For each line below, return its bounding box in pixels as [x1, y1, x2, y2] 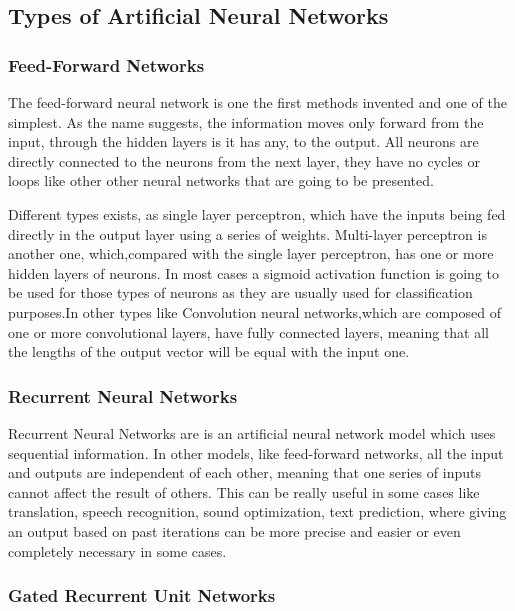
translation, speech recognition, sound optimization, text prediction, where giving [8, 501, 507, 522]
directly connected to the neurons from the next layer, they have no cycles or [8, 150, 481, 171]
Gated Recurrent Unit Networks [8, 583, 276, 608]
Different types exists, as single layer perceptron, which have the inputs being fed [8, 203, 506, 224]
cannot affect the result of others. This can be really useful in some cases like [8, 481, 480, 502]
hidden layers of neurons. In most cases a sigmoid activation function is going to [8, 262, 499, 283]
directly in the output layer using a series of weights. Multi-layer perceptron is [8, 223, 487, 244]
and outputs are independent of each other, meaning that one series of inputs [8, 462, 481, 483]
